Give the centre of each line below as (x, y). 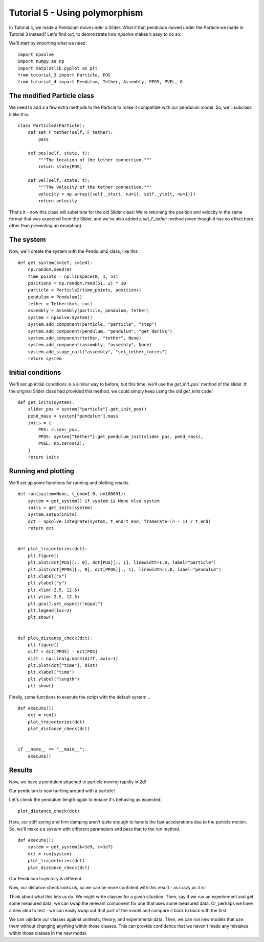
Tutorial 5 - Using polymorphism (76, 13)
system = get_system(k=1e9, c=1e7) (70, 847)
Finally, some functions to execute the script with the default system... (80, 697)
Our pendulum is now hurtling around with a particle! (62, 791)
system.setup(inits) (52, 515)
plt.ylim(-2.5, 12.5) (54, 597)
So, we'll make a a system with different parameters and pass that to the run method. (95, 829)
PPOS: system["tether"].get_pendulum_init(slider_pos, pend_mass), (121, 436)
